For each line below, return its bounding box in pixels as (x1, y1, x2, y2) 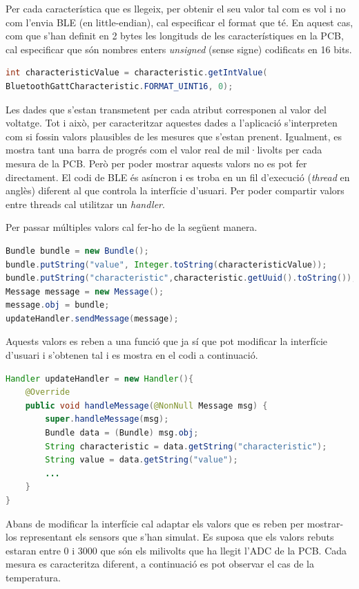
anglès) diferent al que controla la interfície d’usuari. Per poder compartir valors (6, 183, 345, 198)
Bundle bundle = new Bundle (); (6, 245, 149, 256)
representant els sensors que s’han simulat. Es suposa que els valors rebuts (20, 530, 334, 544)
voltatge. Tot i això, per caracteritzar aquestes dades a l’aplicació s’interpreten (6, 115, 338, 130)
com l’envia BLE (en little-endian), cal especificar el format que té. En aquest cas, (6, 15, 353, 29)
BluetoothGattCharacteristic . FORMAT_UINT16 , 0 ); (6, 81, 233, 91)
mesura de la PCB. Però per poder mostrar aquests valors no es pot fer (6, 156, 307, 170)
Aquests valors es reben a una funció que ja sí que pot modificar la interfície (6, 334, 328, 348)
